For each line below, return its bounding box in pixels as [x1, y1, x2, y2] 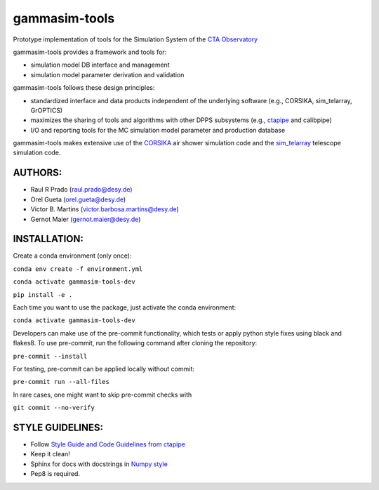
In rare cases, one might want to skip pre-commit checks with [13, 390, 192, 399]
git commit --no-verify [13, 404, 95, 412]
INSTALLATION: [13, 233, 84, 245]
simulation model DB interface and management [30, 60, 170, 69]
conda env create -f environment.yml [13, 265, 143, 273]
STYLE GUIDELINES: [13, 421, 103, 433]
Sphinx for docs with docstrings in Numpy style [30, 460, 168, 468]
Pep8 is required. [30, 470, 81, 478]
